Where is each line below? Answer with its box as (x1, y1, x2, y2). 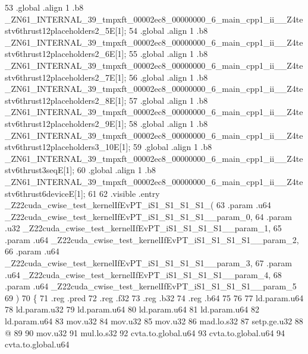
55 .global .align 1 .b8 (128, 47, 208, 60)
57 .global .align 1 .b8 (128, 94, 208, 106)
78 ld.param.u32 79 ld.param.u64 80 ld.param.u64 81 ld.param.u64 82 (5, 303, 260, 315)
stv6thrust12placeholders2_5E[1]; (5, 24, 127, 37)
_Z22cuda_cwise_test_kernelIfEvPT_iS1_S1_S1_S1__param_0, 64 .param (5, 210, 292, 222)
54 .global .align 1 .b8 (128, 24, 208, 37)
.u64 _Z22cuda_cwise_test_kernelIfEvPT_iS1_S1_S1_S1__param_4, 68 (5, 268, 282, 280)
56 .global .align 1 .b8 (128, 71, 208, 83)
